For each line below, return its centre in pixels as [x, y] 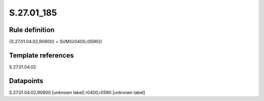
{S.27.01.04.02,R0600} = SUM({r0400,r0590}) [55, 42]
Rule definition [32, 30]
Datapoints [26, 81]
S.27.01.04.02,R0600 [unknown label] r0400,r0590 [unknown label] [77, 92]
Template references [42, 55]
